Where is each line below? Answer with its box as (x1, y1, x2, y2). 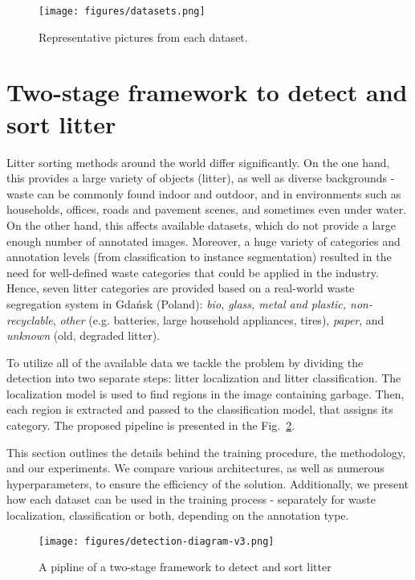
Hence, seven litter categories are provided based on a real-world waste (6, 280, 355, 296)
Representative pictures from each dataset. (39, 28, 248, 45)
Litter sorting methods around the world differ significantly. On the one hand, (6, 153, 390, 170)
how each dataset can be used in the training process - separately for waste (6, 491, 376, 508)
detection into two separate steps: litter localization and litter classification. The (6, 370, 401, 386)
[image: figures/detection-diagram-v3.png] (39, 535, 275, 547)
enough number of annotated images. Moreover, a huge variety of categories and (6, 232, 401, 249)
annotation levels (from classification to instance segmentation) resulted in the (6, 248, 392, 265)
